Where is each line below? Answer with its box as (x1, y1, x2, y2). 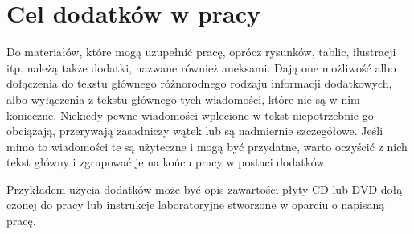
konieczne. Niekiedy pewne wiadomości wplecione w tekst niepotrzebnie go (6, 106, 374, 123)
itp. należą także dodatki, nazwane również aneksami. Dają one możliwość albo (6, 59, 396, 76)
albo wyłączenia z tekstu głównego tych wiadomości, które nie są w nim (6, 90, 360, 107)
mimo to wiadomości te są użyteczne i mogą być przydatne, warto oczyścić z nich (6, 138, 408, 154)
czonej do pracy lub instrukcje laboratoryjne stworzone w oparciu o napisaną (6, 196, 385, 213)
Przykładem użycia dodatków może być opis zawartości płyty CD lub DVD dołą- (6, 180, 406, 197)
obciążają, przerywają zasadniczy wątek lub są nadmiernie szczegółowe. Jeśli (6, 122, 383, 139)
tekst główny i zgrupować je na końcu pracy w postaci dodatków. (6, 154, 328, 170)
